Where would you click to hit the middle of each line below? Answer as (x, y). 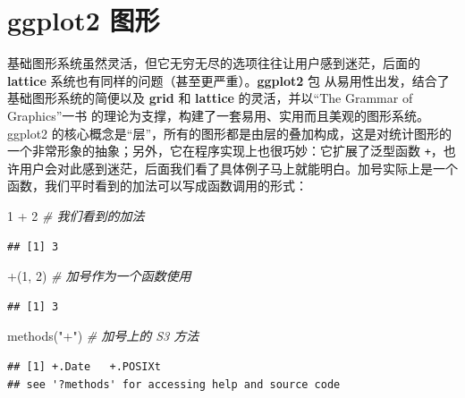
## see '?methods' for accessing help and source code (174, 384)
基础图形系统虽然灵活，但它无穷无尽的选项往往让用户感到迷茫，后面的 (214, 63)
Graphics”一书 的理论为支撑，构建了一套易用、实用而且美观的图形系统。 (218, 115)
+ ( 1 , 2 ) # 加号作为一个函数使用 (99, 276)
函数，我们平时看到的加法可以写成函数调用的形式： (157, 186)
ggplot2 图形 (84, 20)
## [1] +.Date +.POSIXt (84, 366)
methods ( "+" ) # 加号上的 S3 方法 (103, 336)
